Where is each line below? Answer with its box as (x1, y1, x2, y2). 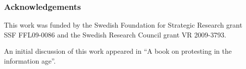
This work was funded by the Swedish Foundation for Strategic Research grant (4, 20, 243, 30)
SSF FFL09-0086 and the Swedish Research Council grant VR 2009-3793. (4, 29, 226, 39)
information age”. (4, 56, 56, 66)
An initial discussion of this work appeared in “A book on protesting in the (4, 46, 232, 56)
